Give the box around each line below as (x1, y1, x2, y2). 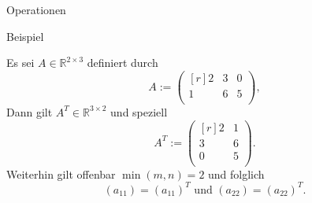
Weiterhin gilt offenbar (6, 165, 116, 182)
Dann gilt (6, 103, 53, 120)
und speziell (110, 103, 168, 120)
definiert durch (87, 54, 158, 71)
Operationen (6, 2, 66, 17)
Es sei (6, 54, 35, 71)
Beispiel (6, 28, 44, 44)
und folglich (208, 165, 265, 182)
